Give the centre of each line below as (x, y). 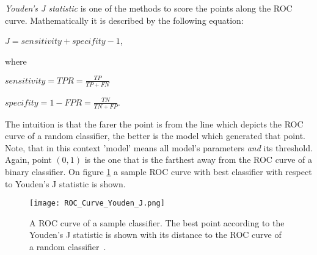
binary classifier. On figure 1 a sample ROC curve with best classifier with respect (158, 171)
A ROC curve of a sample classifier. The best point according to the (157, 222)
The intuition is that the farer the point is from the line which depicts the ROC (154, 124)
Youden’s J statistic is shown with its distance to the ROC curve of (155, 235)
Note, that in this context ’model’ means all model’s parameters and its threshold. (159, 147)
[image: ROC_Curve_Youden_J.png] (97, 203)
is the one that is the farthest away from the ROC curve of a (198, 160)
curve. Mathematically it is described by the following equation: (124, 20)
